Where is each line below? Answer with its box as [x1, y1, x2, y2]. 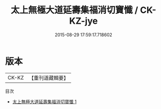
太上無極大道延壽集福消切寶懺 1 [12, 99, 77, 105]
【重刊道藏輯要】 [28, 74, 69, 81]
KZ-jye [69, 15, 98, 27]
